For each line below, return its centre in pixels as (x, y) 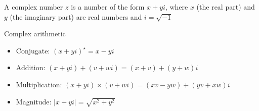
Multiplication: (39, 84)
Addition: (31, 67)
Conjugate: (33, 50)
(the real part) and (226, 7)
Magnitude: (34, 101)
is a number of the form (108, 7)
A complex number (34, 7)
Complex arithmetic (35, 34)
